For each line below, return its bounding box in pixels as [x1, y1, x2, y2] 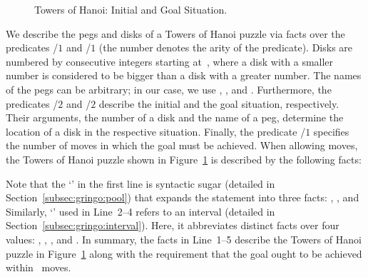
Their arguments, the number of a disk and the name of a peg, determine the [6, 110, 344, 125]
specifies [313, 124, 349, 138]
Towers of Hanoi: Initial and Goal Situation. [34, 2, 228, 16]
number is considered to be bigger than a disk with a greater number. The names [6, 68, 362, 83]
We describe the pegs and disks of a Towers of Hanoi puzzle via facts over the [6, 26, 345, 41]
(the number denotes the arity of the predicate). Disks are [98, 40, 353, 55]
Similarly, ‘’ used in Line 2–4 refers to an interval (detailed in [6, 203, 275, 218]
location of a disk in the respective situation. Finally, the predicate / [6, 124, 306, 138]
